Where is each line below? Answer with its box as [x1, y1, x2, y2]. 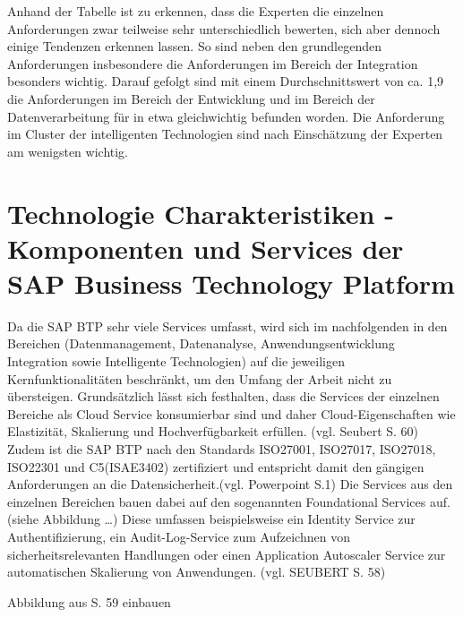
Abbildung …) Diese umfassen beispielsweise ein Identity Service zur [42, 510, 416, 528]
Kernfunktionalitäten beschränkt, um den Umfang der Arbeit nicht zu [7, 369, 392, 388]
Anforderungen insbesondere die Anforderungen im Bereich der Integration [7, 54, 418, 73]
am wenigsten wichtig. [7, 141, 129, 160]
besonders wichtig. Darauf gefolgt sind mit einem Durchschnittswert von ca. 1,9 [7, 72, 444, 90]
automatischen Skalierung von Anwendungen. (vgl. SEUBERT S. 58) [7, 562, 386, 581]
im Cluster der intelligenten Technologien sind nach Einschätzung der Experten [7, 124, 443, 143]
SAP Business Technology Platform [7, 264, 455, 301]
